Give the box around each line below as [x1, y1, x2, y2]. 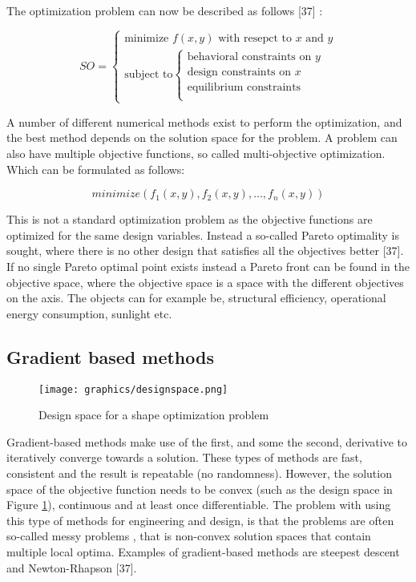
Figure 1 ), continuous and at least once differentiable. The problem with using [6, 496, 391, 513]
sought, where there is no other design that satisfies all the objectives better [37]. [6, 242, 404, 259]
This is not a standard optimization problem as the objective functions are [6, 211, 373, 228]
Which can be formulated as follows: [6, 160, 185, 177]
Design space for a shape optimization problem [38, 406, 269, 423]
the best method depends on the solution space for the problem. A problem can [6, 129, 398, 146]
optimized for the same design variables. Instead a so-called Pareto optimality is [6, 226, 399, 243]
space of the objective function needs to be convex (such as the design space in [6, 480, 393, 497]
